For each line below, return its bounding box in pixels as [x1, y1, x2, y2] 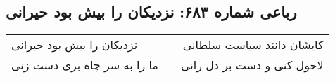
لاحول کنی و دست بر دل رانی [180, 57, 324, 74]
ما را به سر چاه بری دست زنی [11, 57, 158, 74]
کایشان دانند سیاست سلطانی [182, 36, 324, 53]
